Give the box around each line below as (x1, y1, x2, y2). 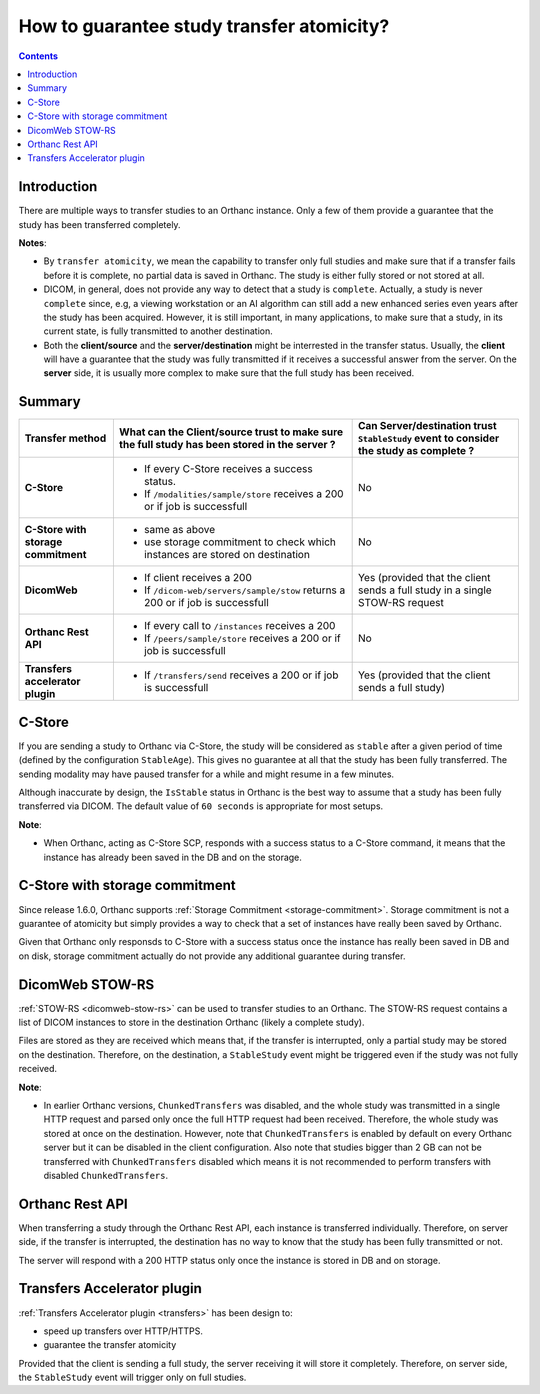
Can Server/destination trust (357, 419, 497, 433)
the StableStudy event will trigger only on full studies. (18, 1371, 247, 1384)
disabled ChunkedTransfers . (43, 1169, 169, 1181)
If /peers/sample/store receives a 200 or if (143, 631, 341, 645)
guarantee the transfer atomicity (43, 1339, 177, 1351)
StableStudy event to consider (357, 431, 500, 445)
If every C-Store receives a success (143, 462, 314, 476)
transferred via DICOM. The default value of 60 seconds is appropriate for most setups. (18, 800, 384, 812)
